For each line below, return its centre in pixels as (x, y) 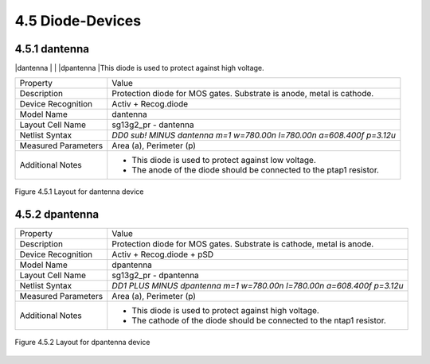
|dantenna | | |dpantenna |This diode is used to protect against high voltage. (139, 68)
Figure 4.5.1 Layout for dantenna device (79, 192)
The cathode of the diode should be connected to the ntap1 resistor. (259, 320)
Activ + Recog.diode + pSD (163, 254)
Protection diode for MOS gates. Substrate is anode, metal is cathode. (243, 94)
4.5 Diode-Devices (78, 21)
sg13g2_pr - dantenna (153, 125)
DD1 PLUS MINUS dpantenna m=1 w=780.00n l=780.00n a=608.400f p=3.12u (258, 286)
